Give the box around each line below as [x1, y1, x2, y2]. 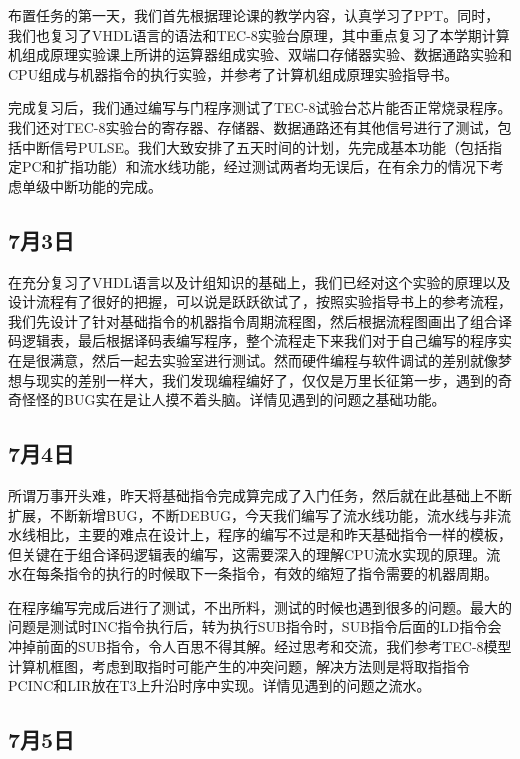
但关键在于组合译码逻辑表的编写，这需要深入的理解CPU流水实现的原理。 [8, 543, 487, 564]
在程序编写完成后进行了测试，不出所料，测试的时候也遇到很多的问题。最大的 [8, 596, 512, 617]
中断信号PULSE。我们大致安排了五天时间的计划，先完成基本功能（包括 [21, 136, 489, 157]
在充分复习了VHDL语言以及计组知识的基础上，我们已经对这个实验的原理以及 [8, 271, 511, 292]
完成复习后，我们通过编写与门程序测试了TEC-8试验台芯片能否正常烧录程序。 [8, 97, 512, 118]
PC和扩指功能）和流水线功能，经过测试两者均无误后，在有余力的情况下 [21, 156, 490, 177]
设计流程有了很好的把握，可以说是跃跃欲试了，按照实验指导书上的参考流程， [8, 291, 512, 312]
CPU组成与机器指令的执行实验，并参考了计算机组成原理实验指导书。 [8, 63, 459, 84]
